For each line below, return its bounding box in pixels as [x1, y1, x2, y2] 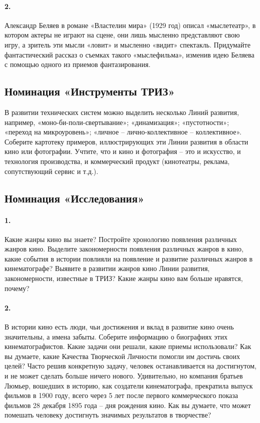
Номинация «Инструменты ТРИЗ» [4, 83, 175, 99]
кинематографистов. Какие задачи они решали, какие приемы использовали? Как [4, 341, 251, 351]
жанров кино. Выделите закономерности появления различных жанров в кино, [4, 243, 243, 254]
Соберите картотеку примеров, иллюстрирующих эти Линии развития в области [4, 136, 248, 146]
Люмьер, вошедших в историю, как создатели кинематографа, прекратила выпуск [4, 380, 253, 390]
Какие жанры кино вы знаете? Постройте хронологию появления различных [4, 233, 237, 244]
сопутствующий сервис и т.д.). [4, 165, 98, 176]
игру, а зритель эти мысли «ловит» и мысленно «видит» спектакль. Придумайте [4, 39, 250, 49]
